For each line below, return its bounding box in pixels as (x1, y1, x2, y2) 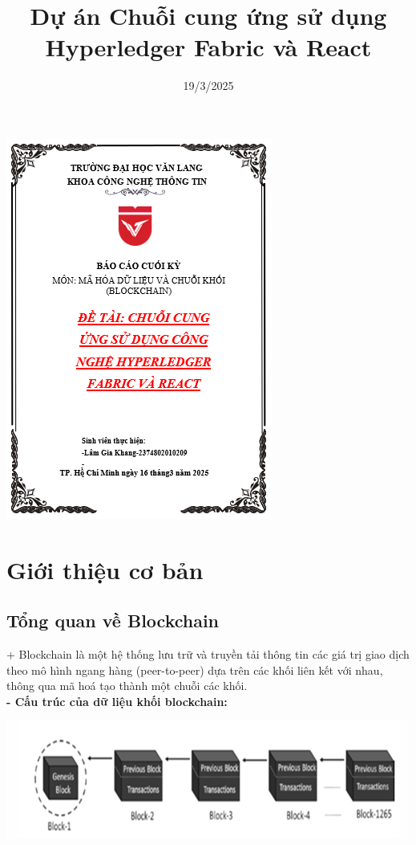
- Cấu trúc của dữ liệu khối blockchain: (6, 692, 228, 709)
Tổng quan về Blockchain (6, 608, 220, 633)
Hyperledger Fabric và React (45, 31, 372, 63)
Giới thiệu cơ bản (6, 553, 204, 586)
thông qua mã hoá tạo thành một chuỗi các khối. (6, 677, 248, 694)
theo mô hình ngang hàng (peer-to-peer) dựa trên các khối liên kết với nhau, (6, 661, 383, 678)
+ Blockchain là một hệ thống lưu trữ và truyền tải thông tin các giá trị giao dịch (6, 646, 410, 663)
